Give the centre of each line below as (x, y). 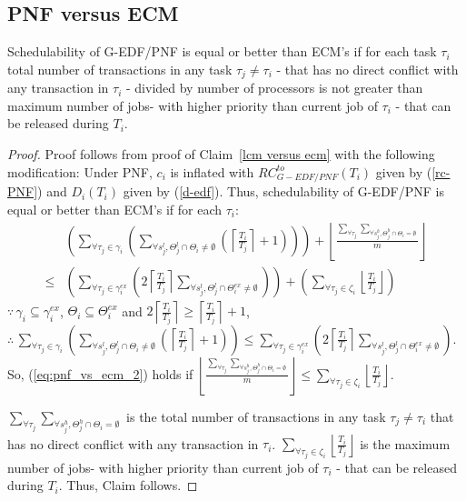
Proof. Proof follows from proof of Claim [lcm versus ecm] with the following (221, 154)
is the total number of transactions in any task (256, 416)
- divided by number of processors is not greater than (274, 88)
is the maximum (405, 443)
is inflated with (212, 171)
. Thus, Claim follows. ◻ (128, 485)
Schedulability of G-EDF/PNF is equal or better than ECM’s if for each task (222, 51)
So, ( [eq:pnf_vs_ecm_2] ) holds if (100, 373)
